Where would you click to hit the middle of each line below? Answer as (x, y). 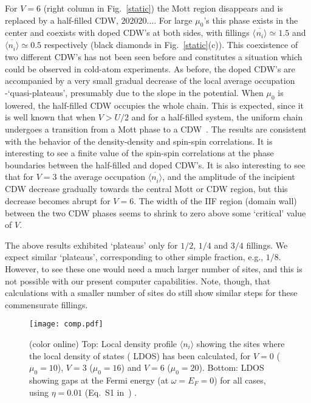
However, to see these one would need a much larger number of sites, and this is (154, 269)
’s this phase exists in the (251, 20)
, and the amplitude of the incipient (229, 177)
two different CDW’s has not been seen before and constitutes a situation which (154, 57)
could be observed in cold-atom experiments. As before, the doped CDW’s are (150, 68)
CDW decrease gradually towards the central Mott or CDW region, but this (146, 189)
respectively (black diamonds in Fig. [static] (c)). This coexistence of (171, 44)
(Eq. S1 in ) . (111, 392)
